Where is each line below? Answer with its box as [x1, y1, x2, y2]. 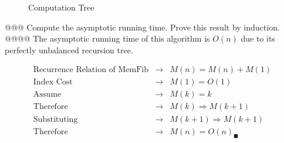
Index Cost [33, 78, 73, 87]
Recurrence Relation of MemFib [33, 66, 149, 74]
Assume [33, 90, 62, 99]
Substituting [33, 115, 78, 124]
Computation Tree [28, 1, 94, 13]
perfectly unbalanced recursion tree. [5, 43, 133, 56]
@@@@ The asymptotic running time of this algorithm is [5, 32, 210, 45]
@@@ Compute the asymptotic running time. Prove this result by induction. [5, 21, 280, 33]
